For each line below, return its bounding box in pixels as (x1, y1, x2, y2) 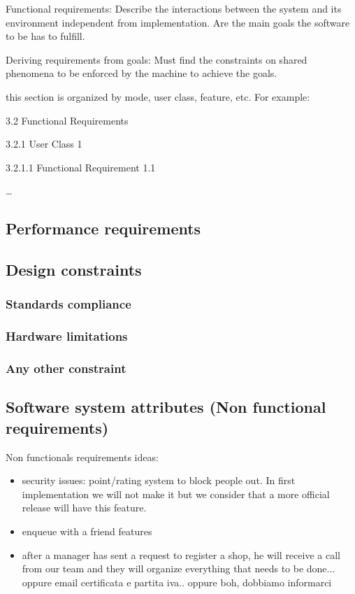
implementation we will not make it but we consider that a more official (22, 486, 330, 501)
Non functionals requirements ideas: (6, 449, 159, 464)
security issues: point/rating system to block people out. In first (22, 473, 296, 488)
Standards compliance (6, 295, 131, 313)
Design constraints (6, 259, 142, 281)
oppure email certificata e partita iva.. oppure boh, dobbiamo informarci (22, 574, 332, 589)
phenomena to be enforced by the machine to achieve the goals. (6, 66, 277, 80)
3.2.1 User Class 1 (6, 136, 82, 151)
